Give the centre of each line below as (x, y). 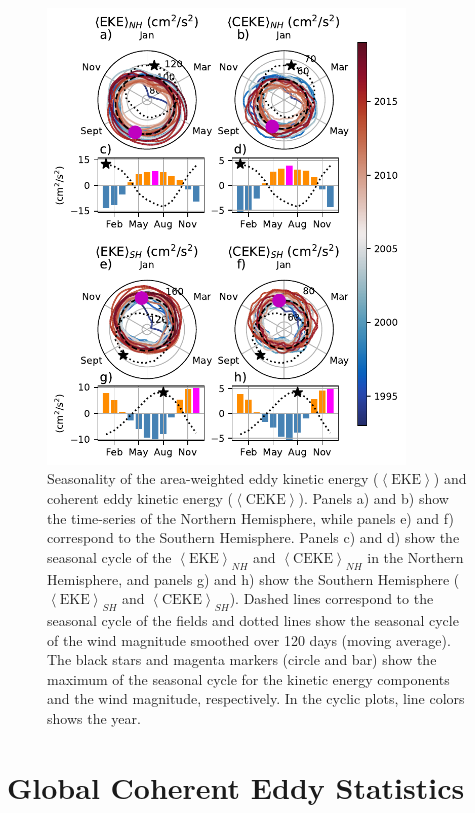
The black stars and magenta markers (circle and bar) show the (242, 659)
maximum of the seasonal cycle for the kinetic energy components (248, 678)
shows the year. (94, 717)
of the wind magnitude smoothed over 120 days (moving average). (249, 639)
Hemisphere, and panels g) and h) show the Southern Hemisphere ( (253, 578)
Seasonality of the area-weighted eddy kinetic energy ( (213, 478)
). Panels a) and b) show (373, 497)
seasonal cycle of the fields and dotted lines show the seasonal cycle (253, 619)
